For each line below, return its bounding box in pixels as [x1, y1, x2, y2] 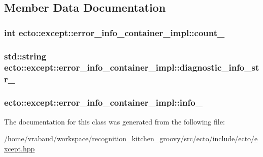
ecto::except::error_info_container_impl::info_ [4, 96, 203, 109]
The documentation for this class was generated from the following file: [4, 116, 225, 127]
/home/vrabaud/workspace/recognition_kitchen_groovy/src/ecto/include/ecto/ [4, 133, 255, 144]
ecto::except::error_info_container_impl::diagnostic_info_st [4, 61, 259, 74]
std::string [4, 49, 47, 62]
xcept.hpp [4, 143, 35, 153]
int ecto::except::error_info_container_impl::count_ [4, 26, 225, 39]
